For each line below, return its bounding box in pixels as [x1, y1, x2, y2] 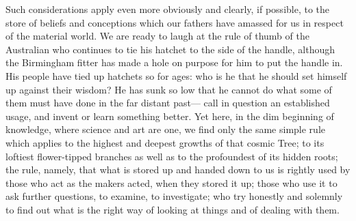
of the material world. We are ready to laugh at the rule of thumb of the [5, 29, 309, 43]
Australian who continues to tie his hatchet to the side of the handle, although [5, 42, 335, 56]
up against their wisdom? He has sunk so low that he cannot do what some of [5, 82, 332, 96]
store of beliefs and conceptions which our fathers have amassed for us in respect [5, 15, 344, 29]
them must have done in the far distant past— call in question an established [5, 95, 330, 110]
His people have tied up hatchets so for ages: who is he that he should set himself [5, 68, 347, 83]
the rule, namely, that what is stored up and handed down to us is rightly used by [5, 162, 351, 177]
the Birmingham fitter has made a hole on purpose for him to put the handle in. [5, 55, 343, 70]
